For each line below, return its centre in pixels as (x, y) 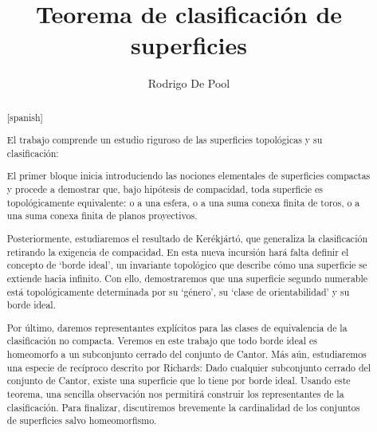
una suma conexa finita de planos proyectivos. (102, 216)
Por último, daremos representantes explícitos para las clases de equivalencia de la (177, 327)
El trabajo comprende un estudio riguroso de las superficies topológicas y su (165, 140)
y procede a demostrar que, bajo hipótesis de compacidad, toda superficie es (165, 189)
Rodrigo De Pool (189, 83)
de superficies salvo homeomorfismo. (82, 420)
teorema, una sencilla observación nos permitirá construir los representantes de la (175, 394)
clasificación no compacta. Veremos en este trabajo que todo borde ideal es (162, 341)
